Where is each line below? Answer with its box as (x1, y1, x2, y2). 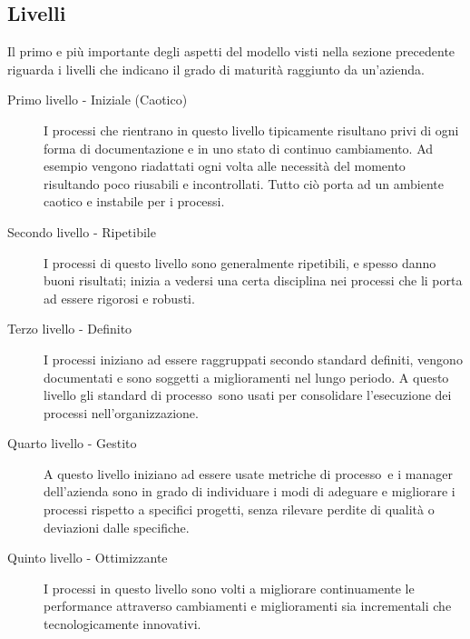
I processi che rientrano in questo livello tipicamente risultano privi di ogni (44, 120, 459, 139)
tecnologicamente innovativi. (44, 614, 201, 634)
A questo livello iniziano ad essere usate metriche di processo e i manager (44, 464, 453, 483)
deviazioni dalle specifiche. (44, 517, 190, 536)
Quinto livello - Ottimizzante (7, 548, 168, 567)
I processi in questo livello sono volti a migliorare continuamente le (44, 578, 415, 597)
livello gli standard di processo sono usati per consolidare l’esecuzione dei (44, 385, 452, 404)
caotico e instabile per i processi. (44, 192, 225, 211)
